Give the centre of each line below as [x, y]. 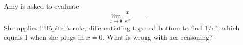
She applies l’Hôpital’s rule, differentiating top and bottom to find [103, 27]
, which [229, 27]
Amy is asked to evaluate [42, 6]
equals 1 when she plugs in [44, 37]
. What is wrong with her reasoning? [158, 37]
